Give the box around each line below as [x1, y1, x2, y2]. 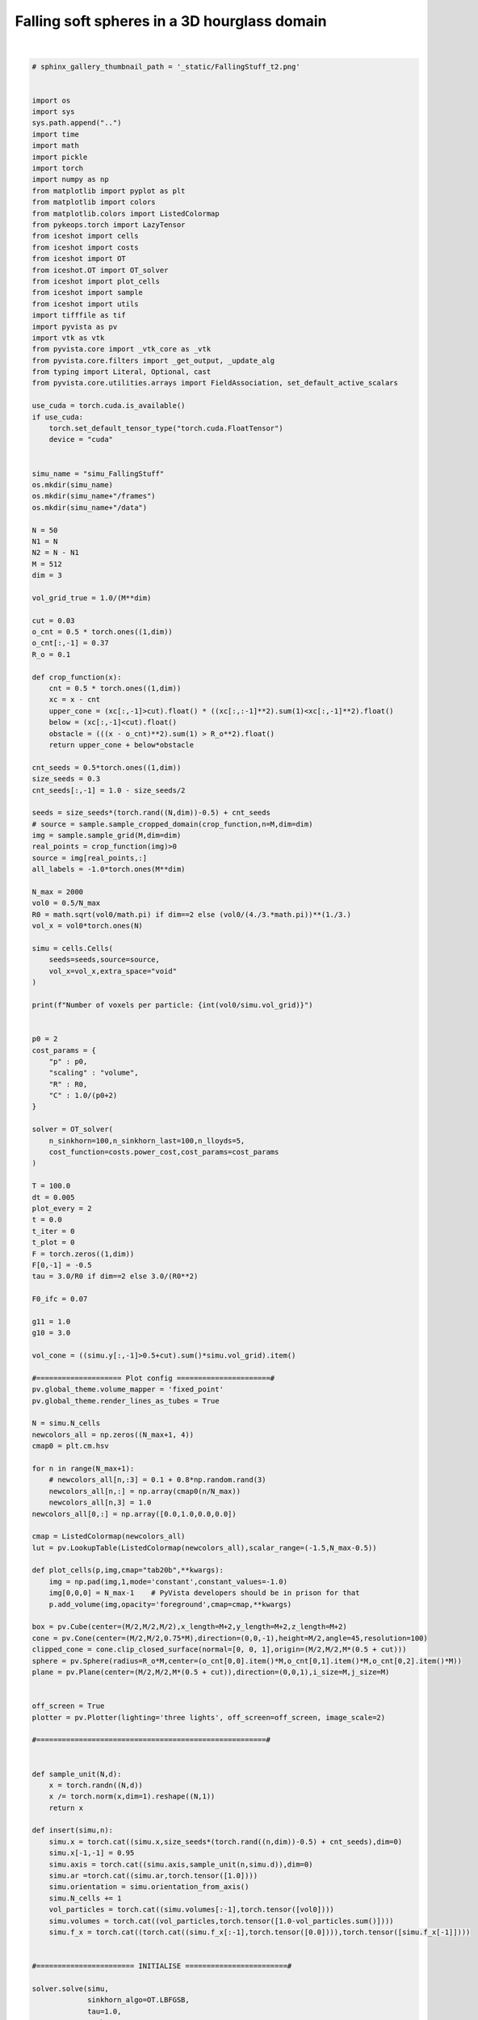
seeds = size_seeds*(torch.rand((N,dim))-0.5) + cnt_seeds [31, 808, 270, 818]
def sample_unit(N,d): [31, 1770, 122, 1778]
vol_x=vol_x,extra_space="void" [48, 966, 178, 975]
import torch [31, 164, 84, 173]
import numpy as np [31, 175, 109, 184]
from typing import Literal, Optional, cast [31, 368, 212, 377]
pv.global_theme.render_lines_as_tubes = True [31, 1396, 220, 1405]
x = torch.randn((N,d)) [48, 1780, 143, 1790]
